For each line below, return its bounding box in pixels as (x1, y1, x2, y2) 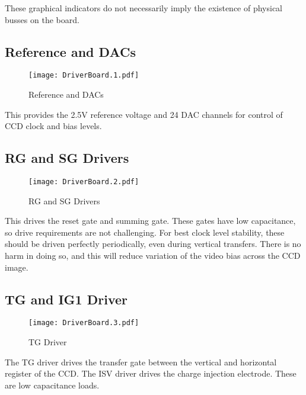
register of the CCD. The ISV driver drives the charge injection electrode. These (5, 367, 297, 380)
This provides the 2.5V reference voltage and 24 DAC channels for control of (5, 108, 283, 120)
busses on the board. (5, 13, 79, 25)
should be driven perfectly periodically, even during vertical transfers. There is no (5, 237, 301, 250)
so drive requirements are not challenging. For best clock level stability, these (5, 226, 285, 238)
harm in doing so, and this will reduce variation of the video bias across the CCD (5, 249, 301, 262)
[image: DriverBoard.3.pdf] (28, 319, 139, 327)
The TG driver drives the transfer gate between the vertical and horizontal (5, 355, 277, 368)
